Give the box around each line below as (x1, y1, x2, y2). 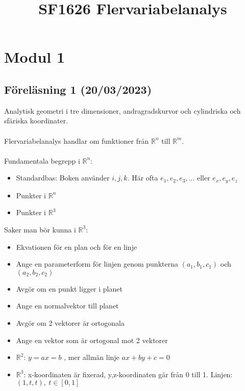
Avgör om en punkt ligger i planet (16, 283, 122, 294)
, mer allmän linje (64, 352, 119, 362)
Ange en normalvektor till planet (16, 300, 119, 311)
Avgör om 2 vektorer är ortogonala (16, 317, 125, 328)
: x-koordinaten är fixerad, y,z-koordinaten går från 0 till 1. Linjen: (23, 369, 233, 379)
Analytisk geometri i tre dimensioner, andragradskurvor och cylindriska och (4, 105, 241, 116)
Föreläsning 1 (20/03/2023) (4, 81, 152, 97)
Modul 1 (4, 46, 65, 67)
